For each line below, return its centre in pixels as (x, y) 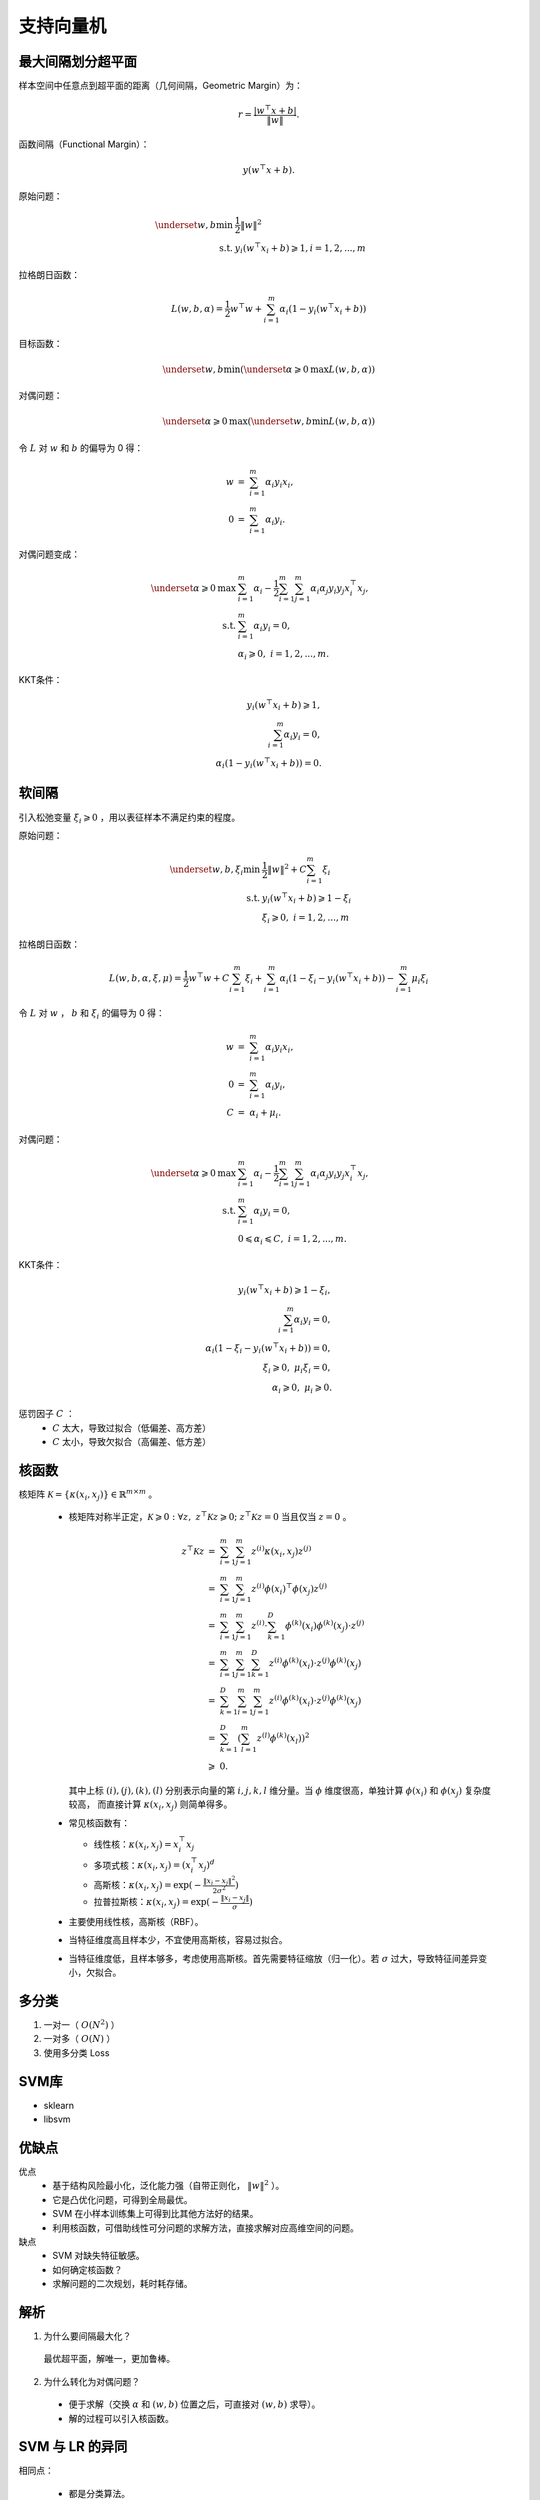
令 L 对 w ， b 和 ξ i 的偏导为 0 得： (91, 1013)
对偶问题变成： (49, 554)
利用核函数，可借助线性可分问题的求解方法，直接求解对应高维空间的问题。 (205, 2227)
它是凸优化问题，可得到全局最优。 (122, 2199)
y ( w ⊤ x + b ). (268, 169)
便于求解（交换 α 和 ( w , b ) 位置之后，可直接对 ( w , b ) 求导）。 (194, 2404)
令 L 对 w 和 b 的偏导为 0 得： (81, 447)
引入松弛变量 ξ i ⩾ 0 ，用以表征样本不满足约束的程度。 (129, 818)
